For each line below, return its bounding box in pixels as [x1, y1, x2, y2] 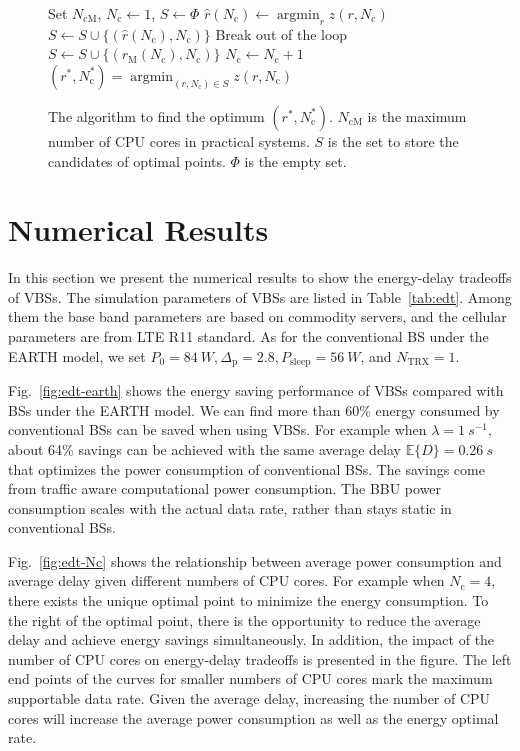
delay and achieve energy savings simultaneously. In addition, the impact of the [8, 629, 495, 650]
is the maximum [367, 105, 467, 126]
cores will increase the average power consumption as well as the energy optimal [8, 707, 499, 728]
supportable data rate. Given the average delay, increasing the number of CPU [8, 688, 491, 709]
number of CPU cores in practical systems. [48, 130, 310, 151]
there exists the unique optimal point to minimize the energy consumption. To [8, 590, 489, 611]
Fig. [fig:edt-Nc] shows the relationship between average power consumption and [8, 550, 502, 571]
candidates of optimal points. [48, 150, 226, 171]
